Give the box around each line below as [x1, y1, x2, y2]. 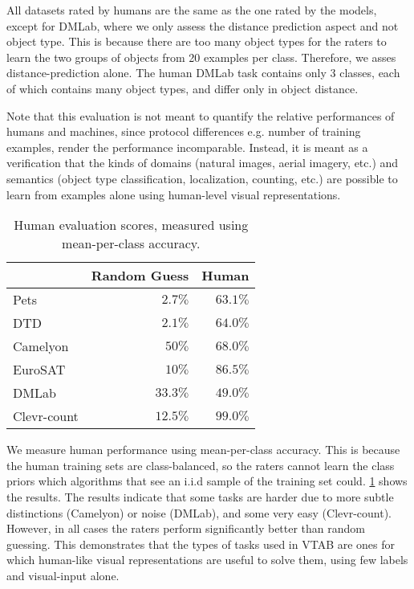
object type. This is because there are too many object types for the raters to [6, 33, 387, 50]
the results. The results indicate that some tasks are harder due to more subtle [6, 488, 394, 505]
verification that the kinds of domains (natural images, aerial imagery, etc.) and [6, 154, 399, 171]
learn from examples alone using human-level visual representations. [6, 186, 341, 202]
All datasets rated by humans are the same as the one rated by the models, [6, 2, 377, 18]
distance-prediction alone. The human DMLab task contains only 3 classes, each [6, 64, 400, 81]
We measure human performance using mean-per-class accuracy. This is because [6, 441, 400, 458]
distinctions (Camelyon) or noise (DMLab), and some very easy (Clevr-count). [6, 504, 392, 521]
